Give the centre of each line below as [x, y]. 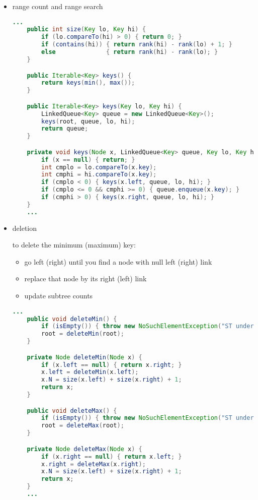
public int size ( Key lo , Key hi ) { [86, 29]
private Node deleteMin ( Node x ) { [84, 357]
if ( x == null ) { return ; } [88, 160]
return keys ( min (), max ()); [88, 83]
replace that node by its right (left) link [85, 278]
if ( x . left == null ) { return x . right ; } [112, 365]
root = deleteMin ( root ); [83, 334]
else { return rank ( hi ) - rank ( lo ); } [130, 52]
